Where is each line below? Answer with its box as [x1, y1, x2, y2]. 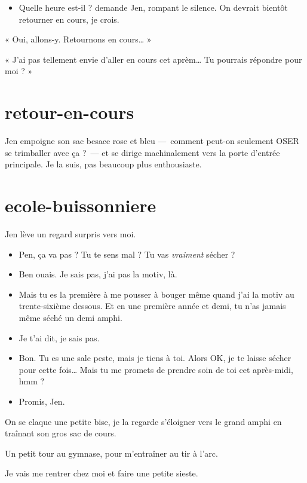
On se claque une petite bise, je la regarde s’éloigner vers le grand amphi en [5, 415, 282, 427]
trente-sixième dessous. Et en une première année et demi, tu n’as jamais [19, 299, 286, 312]
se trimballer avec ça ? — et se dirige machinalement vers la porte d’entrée [5, 146, 280, 158]
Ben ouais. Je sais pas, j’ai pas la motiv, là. [19, 268, 177, 280]
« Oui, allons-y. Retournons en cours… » [5, 33, 152, 45]
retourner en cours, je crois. [19, 13, 119, 25]
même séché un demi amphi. [19, 311, 122, 323]
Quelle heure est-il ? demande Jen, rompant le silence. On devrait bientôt [19, 1, 288, 13]
